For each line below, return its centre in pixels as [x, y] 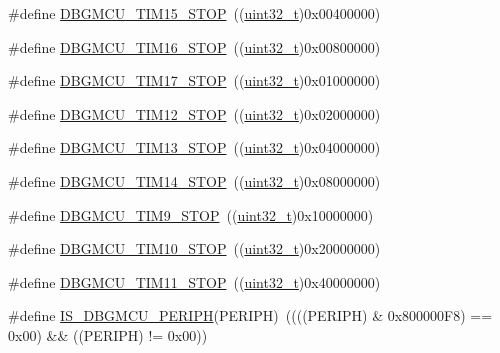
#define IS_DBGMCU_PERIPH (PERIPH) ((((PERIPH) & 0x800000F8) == [250, 315]
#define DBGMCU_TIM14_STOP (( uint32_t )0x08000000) [194, 180]
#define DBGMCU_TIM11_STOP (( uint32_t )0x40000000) [194, 281]
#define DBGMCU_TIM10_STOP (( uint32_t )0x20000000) [194, 248]
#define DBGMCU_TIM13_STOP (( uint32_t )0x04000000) [194, 147]
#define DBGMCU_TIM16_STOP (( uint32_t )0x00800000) [194, 46]
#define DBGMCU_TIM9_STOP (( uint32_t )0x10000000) [191, 214]
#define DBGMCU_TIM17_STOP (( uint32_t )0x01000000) [194, 80]
